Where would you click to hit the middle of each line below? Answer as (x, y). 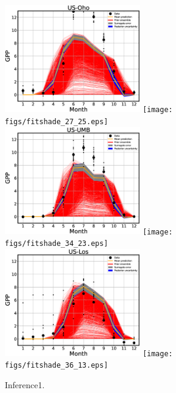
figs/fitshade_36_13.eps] (56, 366)
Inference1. (25, 385)
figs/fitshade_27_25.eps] (56, 121)
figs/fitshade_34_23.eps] (56, 244)
